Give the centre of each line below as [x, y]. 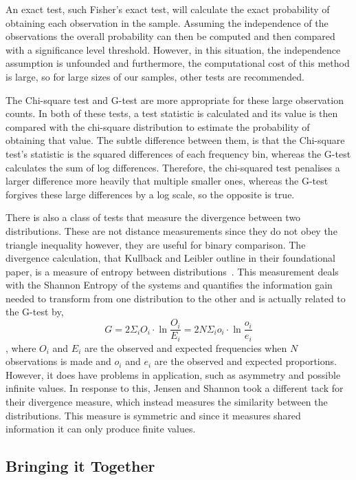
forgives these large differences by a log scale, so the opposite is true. [150, 194]
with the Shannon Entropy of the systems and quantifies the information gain [169, 285]
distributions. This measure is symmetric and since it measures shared [153, 415]
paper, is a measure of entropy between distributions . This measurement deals [172, 271]
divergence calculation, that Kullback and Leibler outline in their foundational [170, 258]
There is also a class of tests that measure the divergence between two [153, 217]
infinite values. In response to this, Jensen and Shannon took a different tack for [175, 388]
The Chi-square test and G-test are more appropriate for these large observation [175, 100]
